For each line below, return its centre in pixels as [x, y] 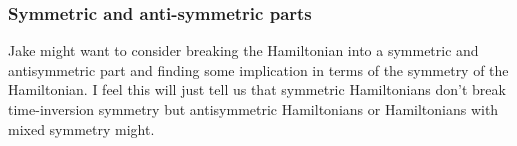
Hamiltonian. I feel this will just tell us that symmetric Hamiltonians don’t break [257, 89]
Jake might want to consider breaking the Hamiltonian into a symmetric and [243, 50]
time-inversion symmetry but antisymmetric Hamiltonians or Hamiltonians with [253, 109]
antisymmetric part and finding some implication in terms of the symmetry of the [258, 69]
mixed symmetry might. [81, 128]
